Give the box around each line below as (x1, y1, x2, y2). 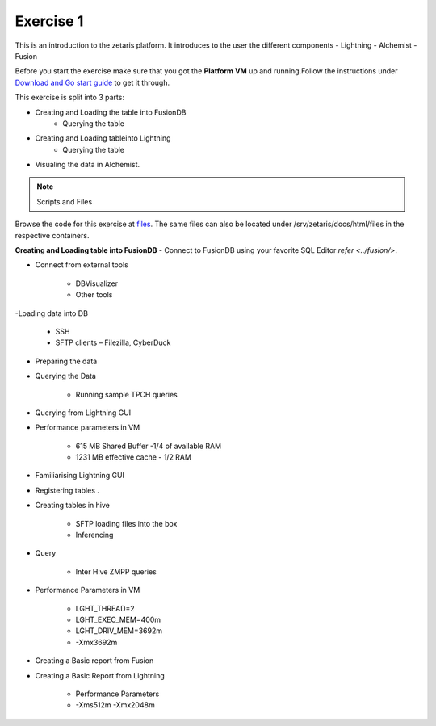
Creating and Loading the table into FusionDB (35, 107, 187, 117)
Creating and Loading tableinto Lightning (35, 133, 171, 143)
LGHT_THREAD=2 (75, 603, 135, 613)
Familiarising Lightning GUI (35, 471, 125, 481)
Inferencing (75, 530, 114, 540)
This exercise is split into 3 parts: (15, 93, 125, 103)
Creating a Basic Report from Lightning (35, 670, 165, 680)
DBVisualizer (75, 279, 119, 288)
